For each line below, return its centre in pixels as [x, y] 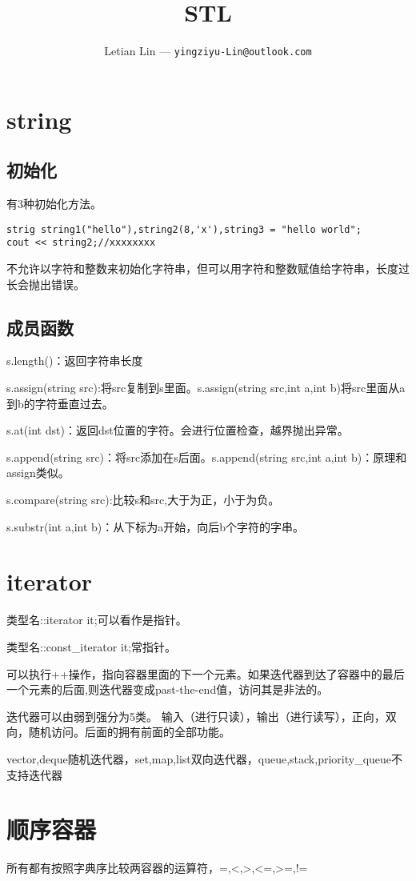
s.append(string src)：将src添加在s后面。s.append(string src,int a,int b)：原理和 [207, 457]
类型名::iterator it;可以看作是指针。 [97, 620]
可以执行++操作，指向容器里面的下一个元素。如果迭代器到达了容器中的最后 [206, 673]
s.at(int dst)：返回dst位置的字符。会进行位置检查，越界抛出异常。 [178, 430]
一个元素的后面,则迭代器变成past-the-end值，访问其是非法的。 [168, 689]
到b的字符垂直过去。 [60, 403]
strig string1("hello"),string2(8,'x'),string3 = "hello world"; [184, 229]
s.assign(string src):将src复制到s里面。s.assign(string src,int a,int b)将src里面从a [206, 388]
